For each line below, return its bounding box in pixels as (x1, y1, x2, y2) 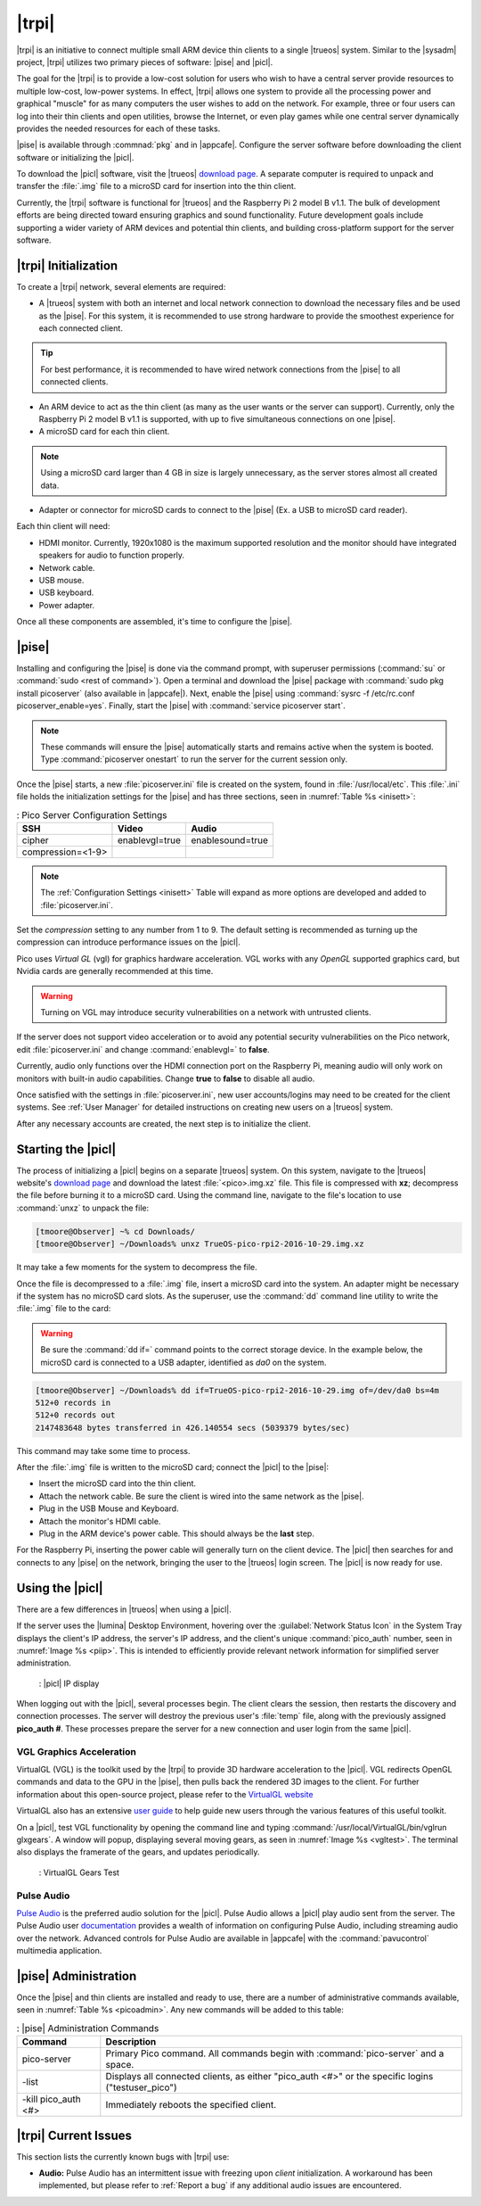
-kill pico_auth (21, 2093, 81, 2105)
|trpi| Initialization (16, 258, 118, 273)
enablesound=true (191, 834, 269, 847)
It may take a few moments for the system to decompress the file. (16, 1262, 257, 1273)
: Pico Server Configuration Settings (16, 808, 167, 821)
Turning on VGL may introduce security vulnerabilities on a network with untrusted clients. (40, 1007, 371, 1018)
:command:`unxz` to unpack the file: (16, 1202, 150, 1213)
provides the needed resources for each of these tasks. (16, 123, 221, 134)
